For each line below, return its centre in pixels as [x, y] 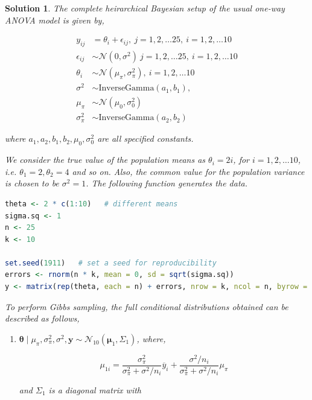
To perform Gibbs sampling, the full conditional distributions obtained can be [147, 306]
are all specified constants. [145, 138]
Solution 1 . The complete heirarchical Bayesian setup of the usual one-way [145, 8]
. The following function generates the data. [167, 183]
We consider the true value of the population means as [105, 160]
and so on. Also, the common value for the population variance [188, 171]
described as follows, [42, 318]
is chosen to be [32, 183]
